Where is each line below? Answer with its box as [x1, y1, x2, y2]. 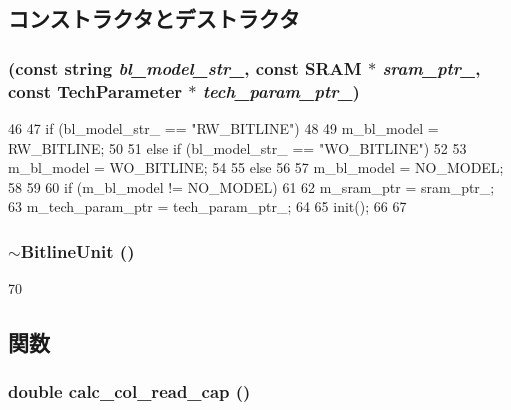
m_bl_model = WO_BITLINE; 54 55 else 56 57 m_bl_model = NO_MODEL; [8, 157, 504, 178]
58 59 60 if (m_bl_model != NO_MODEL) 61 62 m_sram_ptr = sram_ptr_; [8, 176, 495, 197]
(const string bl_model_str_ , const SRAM [8, 55, 362, 80]
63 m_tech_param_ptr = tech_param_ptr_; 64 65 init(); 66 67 [8, 196, 407, 217]
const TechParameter [8, 78, 183, 103]
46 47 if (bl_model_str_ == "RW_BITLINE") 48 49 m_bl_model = [8, 117, 439, 138]
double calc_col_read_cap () [8, 379, 251, 404]
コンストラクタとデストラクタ [8, 3, 300, 34]
